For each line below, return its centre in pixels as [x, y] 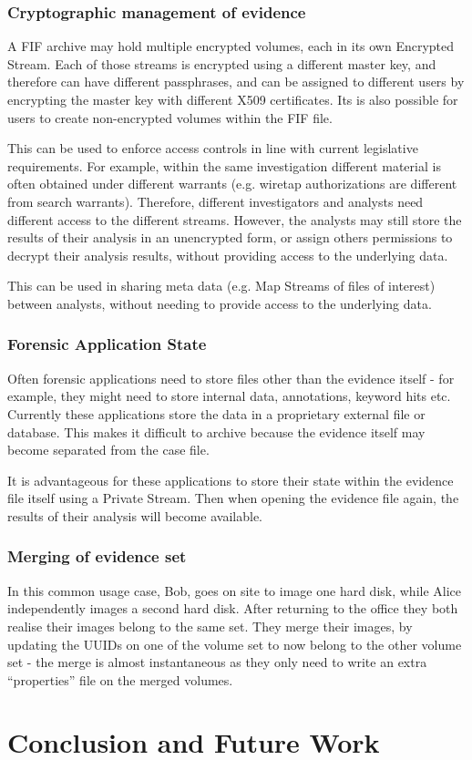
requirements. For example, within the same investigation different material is [224, 165]
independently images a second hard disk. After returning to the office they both [233, 608]
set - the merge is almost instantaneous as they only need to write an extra [217, 662]
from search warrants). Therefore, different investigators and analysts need [215, 201]
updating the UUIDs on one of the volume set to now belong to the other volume [235, 644]
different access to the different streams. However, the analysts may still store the [235, 219]
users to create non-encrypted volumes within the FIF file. [170, 117]
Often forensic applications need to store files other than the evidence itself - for [231, 378]
